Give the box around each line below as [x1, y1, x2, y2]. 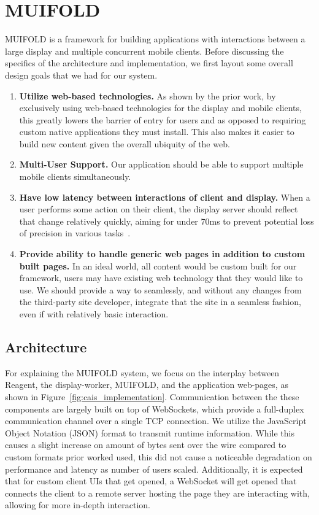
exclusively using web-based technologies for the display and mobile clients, [19, 101, 302, 114]
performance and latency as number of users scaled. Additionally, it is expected [5, 462, 303, 475]
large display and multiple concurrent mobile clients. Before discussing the [5, 44, 284, 57]
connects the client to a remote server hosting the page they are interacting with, [5, 486, 310, 499]
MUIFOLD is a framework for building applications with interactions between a [5, 33, 306, 45]
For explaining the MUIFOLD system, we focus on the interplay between [5, 366, 280, 379]
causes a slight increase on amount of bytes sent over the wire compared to [5, 438, 286, 451]
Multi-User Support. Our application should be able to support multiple [19, 158, 304, 171]
